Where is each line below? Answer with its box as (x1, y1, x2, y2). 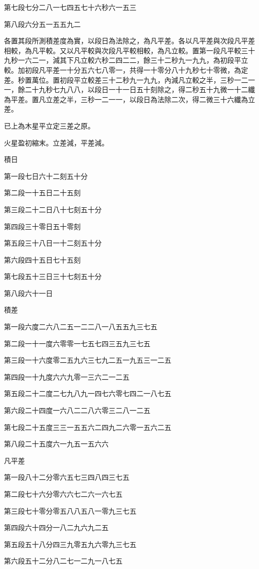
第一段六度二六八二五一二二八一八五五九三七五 (4, 321, 157, 332)
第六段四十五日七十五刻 (4, 254, 81, 265)
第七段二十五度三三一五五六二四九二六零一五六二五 (4, 422, 171, 432)
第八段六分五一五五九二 (4, 18, 81, 29)
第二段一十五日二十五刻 (4, 187, 81, 198)
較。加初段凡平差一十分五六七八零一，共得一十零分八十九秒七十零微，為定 (4, 64, 248, 75)
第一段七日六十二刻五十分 (4, 170, 88, 181)
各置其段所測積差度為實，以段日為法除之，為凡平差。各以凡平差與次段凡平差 (4, 35, 255, 46)
